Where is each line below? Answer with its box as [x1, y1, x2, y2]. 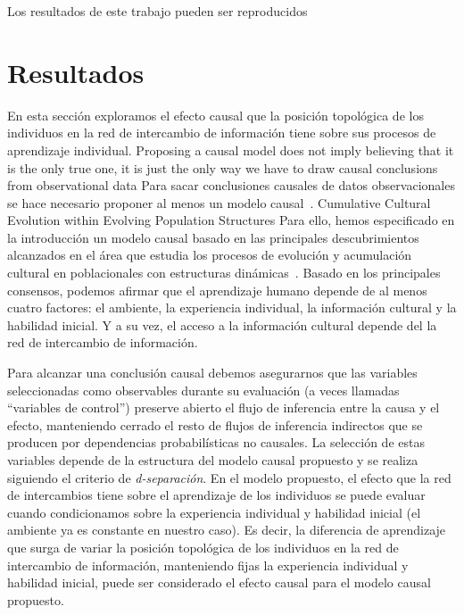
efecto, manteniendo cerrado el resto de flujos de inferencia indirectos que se [7, 415, 423, 434]
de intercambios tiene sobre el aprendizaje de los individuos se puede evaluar [7, 486, 426, 504]
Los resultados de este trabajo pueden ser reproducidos [7, 2, 308, 20]
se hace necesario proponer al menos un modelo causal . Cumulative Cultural [7, 193, 431, 212]
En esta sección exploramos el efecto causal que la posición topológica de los [7, 105, 424, 124]
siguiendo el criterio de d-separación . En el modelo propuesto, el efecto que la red [7, 468, 452, 486]
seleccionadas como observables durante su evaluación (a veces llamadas [7, 380, 400, 399]
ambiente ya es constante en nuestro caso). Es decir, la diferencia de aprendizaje [7, 520, 446, 539]
